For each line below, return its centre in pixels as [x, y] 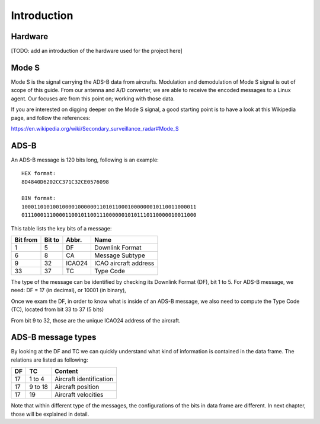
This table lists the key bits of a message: [61, 228]
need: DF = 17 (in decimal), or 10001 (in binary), [69, 290]
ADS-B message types [54, 338]
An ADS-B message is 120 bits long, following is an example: [85, 160]
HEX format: [39, 173]
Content [66, 371]
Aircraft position [77, 387]
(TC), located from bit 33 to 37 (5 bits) [57, 309]
